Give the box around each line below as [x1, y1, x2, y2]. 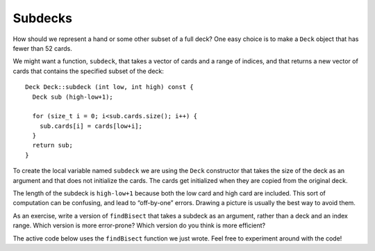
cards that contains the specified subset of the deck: [12, 67, 165, 75]
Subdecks [12, 10, 73, 26]
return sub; [32, 141, 73, 149]
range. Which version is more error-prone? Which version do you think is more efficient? [12, 221, 266, 229]
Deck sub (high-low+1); [32, 92, 114, 101]
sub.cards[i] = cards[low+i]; [39, 122, 142, 130]
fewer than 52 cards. [12, 44, 72, 52]
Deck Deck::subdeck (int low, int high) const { [25, 83, 194, 91]
